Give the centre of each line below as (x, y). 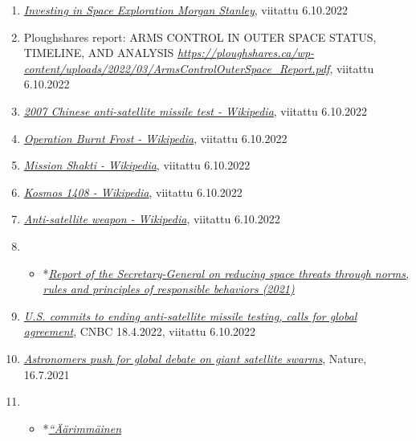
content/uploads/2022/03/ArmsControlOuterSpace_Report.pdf (177, 68)
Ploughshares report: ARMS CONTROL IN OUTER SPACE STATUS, (200, 37)
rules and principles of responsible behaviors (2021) (169, 289)
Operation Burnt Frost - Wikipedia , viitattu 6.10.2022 (155, 138)
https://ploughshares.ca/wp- (246, 53)
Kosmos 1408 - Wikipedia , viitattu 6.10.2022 (133, 192)
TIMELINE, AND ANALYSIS (99, 53)
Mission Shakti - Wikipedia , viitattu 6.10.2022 (137, 165)
